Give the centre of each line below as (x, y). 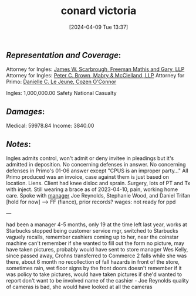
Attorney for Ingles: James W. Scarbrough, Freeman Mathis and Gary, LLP (95, 69)
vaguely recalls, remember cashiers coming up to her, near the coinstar (92, 237)
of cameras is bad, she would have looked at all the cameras (79, 287)
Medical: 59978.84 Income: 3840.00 (50, 126)
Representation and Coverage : (64, 55)
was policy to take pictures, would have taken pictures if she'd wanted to (94, 274)
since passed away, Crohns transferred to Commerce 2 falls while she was (97, 256)
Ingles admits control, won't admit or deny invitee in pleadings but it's (90, 158)
